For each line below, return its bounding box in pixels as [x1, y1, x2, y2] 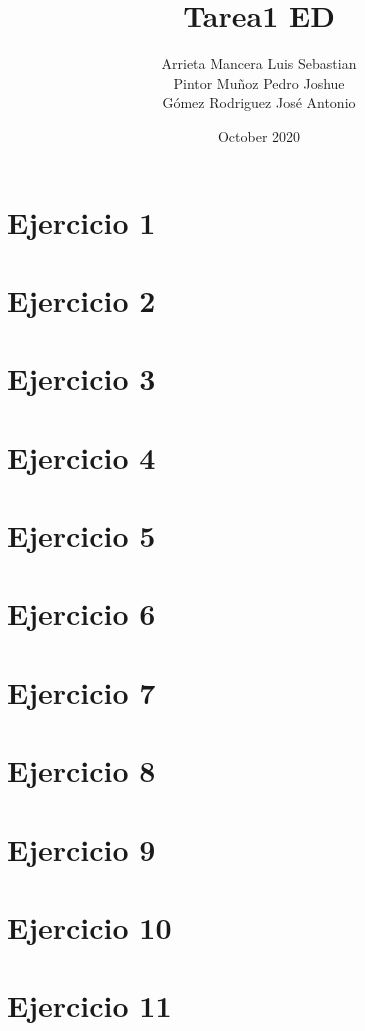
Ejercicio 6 [7, 593, 156, 634]
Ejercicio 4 [7, 436, 156, 477]
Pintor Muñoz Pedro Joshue [173, 72, 345, 93]
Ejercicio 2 [7, 279, 156, 320]
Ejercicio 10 [7, 906, 172, 947]
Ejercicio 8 [7, 750, 156, 791]
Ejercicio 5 [7, 515, 156, 555]
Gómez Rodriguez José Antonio [162, 92, 356, 113]
